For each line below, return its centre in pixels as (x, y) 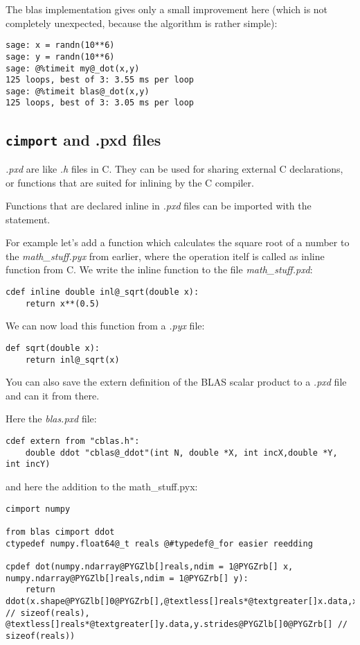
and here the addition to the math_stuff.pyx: (102, 487)
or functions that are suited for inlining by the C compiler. (130, 182)
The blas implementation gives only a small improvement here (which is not (167, 9)
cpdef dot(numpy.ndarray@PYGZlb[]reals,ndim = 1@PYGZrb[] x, (150, 566)
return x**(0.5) (63, 303)
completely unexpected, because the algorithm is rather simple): (142, 23)
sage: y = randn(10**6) (60, 57)
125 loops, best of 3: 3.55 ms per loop (100, 80)
